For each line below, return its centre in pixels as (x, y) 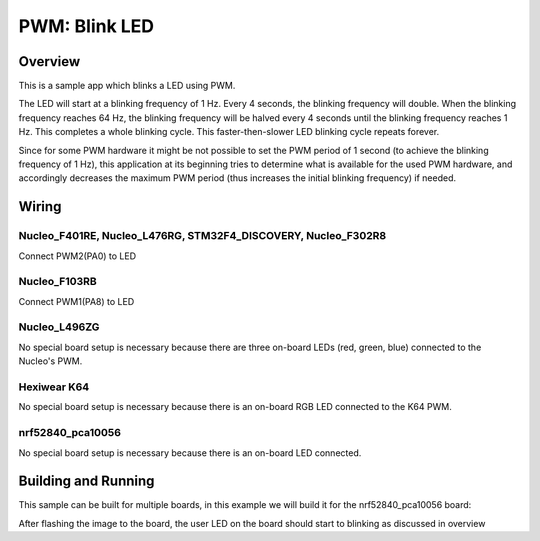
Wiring (40, 206)
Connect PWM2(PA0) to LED (77, 256)
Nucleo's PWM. (50, 361)
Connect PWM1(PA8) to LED (76, 301)
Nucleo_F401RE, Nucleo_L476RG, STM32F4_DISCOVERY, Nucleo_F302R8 (202, 236)
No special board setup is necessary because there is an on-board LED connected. (190, 452)
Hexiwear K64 (54, 387)
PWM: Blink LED (86, 26)
